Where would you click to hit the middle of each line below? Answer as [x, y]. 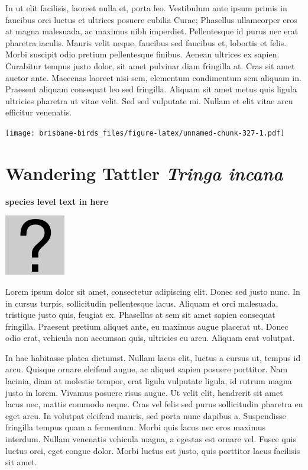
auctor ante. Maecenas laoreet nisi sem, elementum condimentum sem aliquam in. [153, 77]
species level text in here [57, 201]
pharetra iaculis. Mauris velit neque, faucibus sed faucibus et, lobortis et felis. [146, 42]
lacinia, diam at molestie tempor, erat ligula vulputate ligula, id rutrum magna [149, 381]
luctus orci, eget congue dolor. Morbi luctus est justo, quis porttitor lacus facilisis [153, 450]
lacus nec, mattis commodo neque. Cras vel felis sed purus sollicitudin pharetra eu [154, 404]
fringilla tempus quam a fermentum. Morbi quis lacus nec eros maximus [135, 427]
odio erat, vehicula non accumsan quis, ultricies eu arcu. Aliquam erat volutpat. [150, 338]
